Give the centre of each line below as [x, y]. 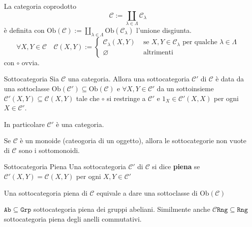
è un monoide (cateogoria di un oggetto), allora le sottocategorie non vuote [133, 140]
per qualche [200, 42]
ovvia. [31, 62]
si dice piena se [176, 166]
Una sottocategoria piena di [46, 192]
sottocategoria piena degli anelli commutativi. [73, 218]
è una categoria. [80, 124]
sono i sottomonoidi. [49, 150]
